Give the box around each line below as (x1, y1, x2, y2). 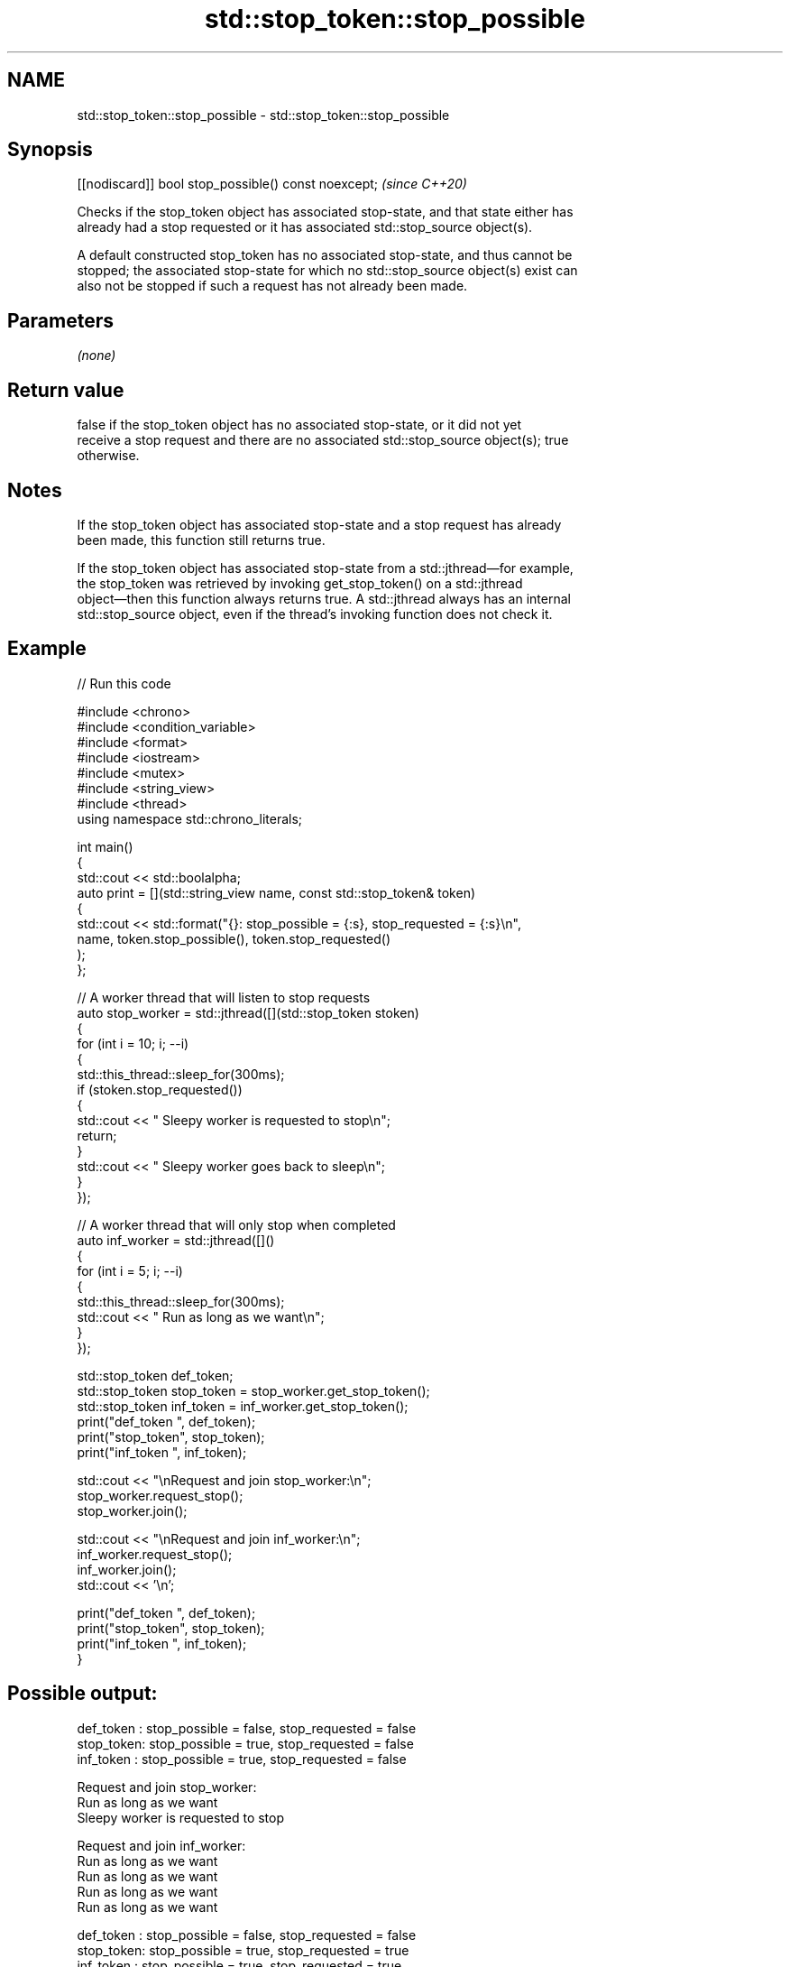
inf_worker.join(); (77, 1561, 177, 1577)
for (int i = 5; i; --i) (77, 1262, 183, 1279)
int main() (77, 838, 133, 854)
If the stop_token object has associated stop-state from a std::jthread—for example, (77, 559, 574, 576)
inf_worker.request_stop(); (77, 1546, 233, 1562)
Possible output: (7, 1682, 158, 1705)
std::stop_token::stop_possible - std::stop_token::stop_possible (77, 106, 450, 123)
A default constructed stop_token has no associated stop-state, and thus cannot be (77, 247, 573, 263)
